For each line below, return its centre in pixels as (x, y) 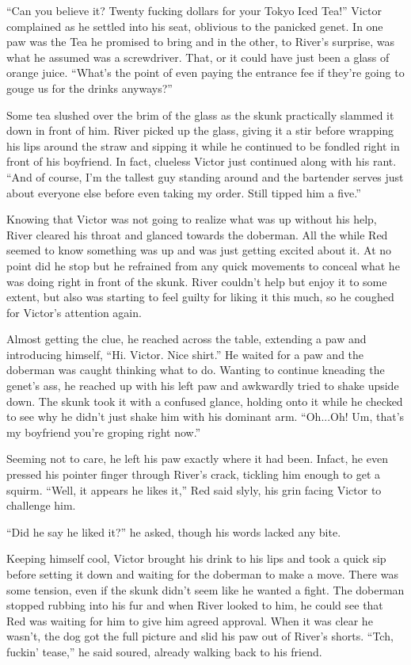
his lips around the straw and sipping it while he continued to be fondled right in (203, 145)
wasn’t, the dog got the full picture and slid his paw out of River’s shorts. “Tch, (200, 636)
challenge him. (41, 505)
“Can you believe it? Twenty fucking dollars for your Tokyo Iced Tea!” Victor (194, 10)
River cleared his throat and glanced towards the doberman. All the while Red (197, 234)
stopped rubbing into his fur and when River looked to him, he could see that (195, 605)
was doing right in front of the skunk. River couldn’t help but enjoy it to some (197, 281)
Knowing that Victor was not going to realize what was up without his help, (192, 219)
